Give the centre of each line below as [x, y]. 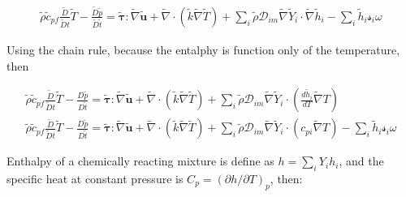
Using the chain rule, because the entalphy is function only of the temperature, [203, 49]
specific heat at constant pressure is [95, 179]
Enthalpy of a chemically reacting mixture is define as [140, 161]
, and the [361, 161]
